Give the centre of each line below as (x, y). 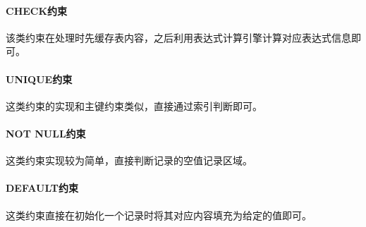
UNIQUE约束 (39, 79)
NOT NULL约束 (46, 133)
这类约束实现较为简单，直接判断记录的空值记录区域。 (129, 160)
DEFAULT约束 (42, 188)
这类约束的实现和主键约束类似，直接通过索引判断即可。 (134, 105)
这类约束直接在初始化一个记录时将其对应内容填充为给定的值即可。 (159, 215)
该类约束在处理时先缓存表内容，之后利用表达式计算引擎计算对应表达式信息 (178, 37)
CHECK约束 (37, 10)
